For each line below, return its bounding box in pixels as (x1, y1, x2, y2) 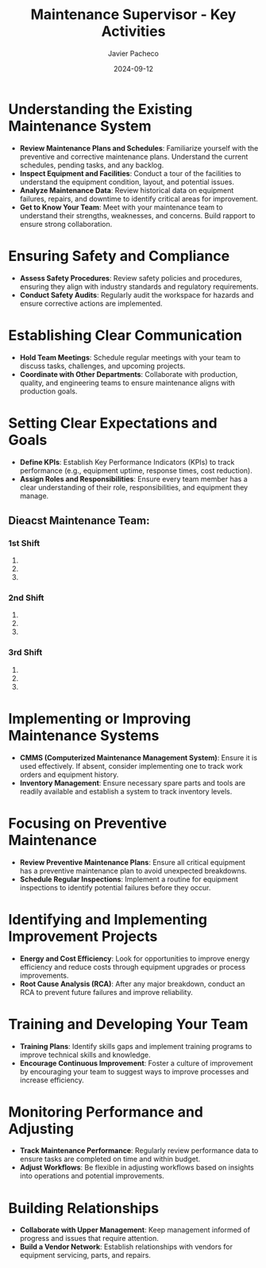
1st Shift (8, 537, 40, 548)
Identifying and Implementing (8, 910, 208, 928)
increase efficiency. (19, 1075, 85, 1085)
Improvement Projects (8, 927, 158, 945)
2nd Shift (8, 593, 44, 604)
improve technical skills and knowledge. (19, 1050, 151, 1059)
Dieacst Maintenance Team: (8, 513, 150, 527)
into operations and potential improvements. (19, 1171, 164, 1181)
